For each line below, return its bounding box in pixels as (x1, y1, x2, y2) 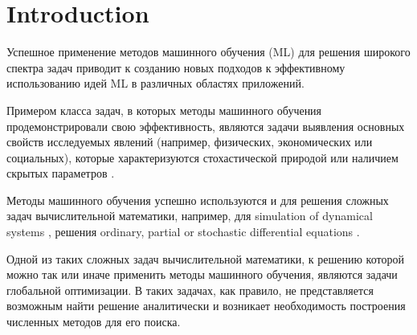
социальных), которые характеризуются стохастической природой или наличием (6, 149, 399, 165)
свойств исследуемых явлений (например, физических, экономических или (6, 133, 373, 150)
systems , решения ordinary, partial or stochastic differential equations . (6, 223, 360, 240)
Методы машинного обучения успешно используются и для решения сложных (6, 191, 389, 208)
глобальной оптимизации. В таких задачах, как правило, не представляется (6, 281, 374, 298)
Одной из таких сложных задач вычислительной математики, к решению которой (6, 250, 404, 267)
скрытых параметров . (6, 165, 115, 182)
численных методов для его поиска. (6, 313, 181, 330)
